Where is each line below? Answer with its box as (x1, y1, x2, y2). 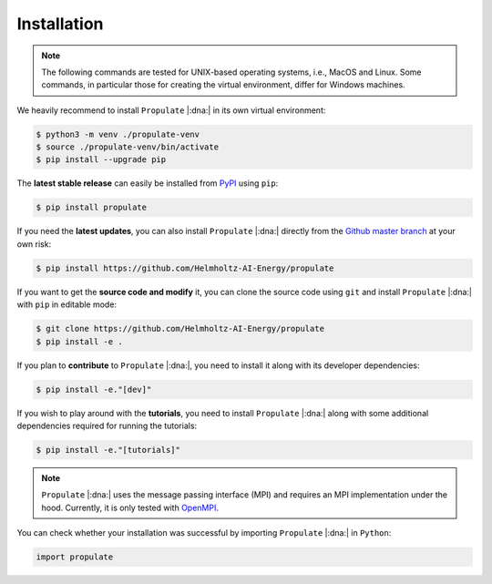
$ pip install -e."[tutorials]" (36, 445, 181, 455)
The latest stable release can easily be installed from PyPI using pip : (16, 178, 279, 189)
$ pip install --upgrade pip (36, 155, 167, 165)
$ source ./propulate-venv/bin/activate (36, 142, 219, 152)
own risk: (16, 238, 52, 250)
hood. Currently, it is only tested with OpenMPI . (41, 502, 219, 513)
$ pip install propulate (36, 202, 148, 213)
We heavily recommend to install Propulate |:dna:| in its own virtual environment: (16, 105, 326, 116)
